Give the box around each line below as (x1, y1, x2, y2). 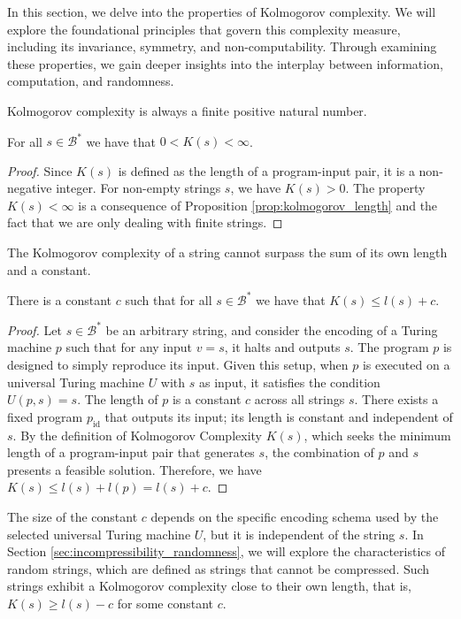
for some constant (117, 593, 213, 612)
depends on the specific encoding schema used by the (150, 507, 439, 525)
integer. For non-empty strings (56, 179, 221, 197)
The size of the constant (7, 507, 138, 525)
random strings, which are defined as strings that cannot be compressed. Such (7, 559, 430, 577)
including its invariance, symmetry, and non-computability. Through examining (7, 37, 437, 56)
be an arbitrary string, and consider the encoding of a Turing (105, 320, 438, 339)
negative (7, 179, 52, 197)
